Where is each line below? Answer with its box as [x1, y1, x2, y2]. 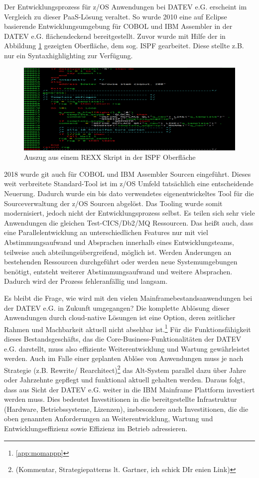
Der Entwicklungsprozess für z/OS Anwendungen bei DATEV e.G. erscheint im [4, 1, 247, 11]
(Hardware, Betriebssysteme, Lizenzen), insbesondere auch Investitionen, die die [4, 403, 249, 414]
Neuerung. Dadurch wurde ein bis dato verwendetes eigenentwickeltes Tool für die [4, 188, 254, 198]
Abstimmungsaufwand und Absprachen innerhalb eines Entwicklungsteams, [4, 237, 234, 247]
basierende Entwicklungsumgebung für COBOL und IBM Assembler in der [4, 21, 233, 31]
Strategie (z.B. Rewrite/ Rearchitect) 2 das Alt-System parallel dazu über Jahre [4, 363, 246, 375]
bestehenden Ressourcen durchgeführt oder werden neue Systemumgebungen [4, 256, 238, 267]
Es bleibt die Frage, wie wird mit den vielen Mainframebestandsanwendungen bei [4, 292, 253, 303]
